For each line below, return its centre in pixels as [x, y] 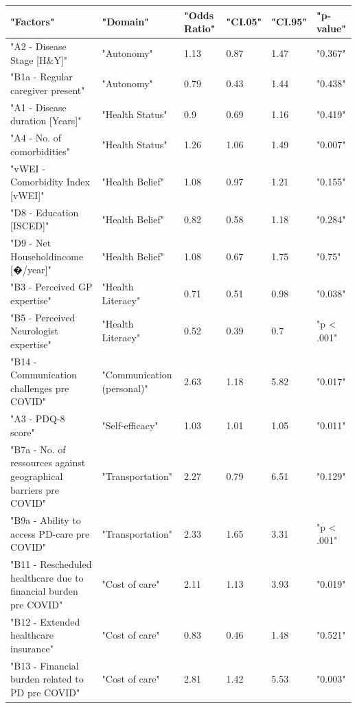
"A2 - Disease [38, 46]
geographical [37, 476]
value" [332, 28]
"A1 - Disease [38, 107]
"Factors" [33, 22]
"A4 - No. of [36, 138]
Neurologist [34, 331]
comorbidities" [41, 151]
